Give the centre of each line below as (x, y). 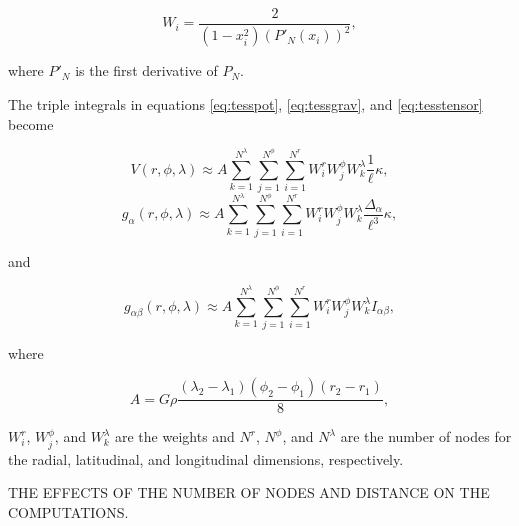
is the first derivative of (146, 70)
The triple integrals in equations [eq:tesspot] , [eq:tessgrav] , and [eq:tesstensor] (245, 104)
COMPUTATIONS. (68, 512)
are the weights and (175, 436)
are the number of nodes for (426, 436)
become (31, 123)
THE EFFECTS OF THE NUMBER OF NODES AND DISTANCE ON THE (249, 492)
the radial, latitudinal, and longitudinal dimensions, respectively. (206, 458)
